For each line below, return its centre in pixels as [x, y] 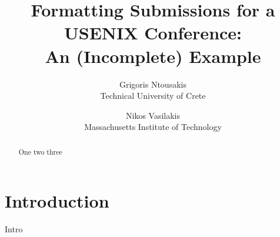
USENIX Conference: [153, 33]
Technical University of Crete [153, 96]
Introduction [57, 201]
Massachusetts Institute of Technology [153, 127]
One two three [40, 151]
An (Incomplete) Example [153, 56]
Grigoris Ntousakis [153, 84]
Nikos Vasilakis [153, 115]
